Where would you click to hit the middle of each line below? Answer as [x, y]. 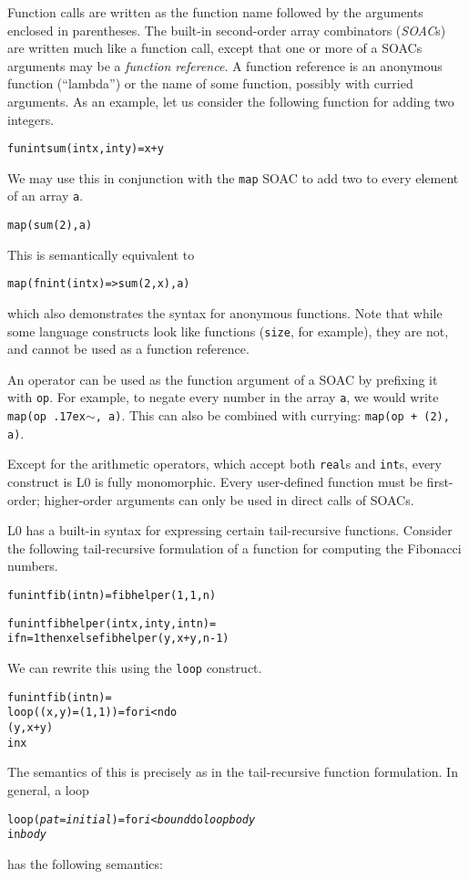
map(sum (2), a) [50, 226]
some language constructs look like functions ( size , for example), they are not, [228, 331]
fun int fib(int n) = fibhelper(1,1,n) [112, 596]
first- [440, 482]
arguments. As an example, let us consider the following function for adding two [231, 101]
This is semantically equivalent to [101, 254]
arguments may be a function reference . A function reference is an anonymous [225, 65]
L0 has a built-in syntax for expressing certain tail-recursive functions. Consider [230, 530]
